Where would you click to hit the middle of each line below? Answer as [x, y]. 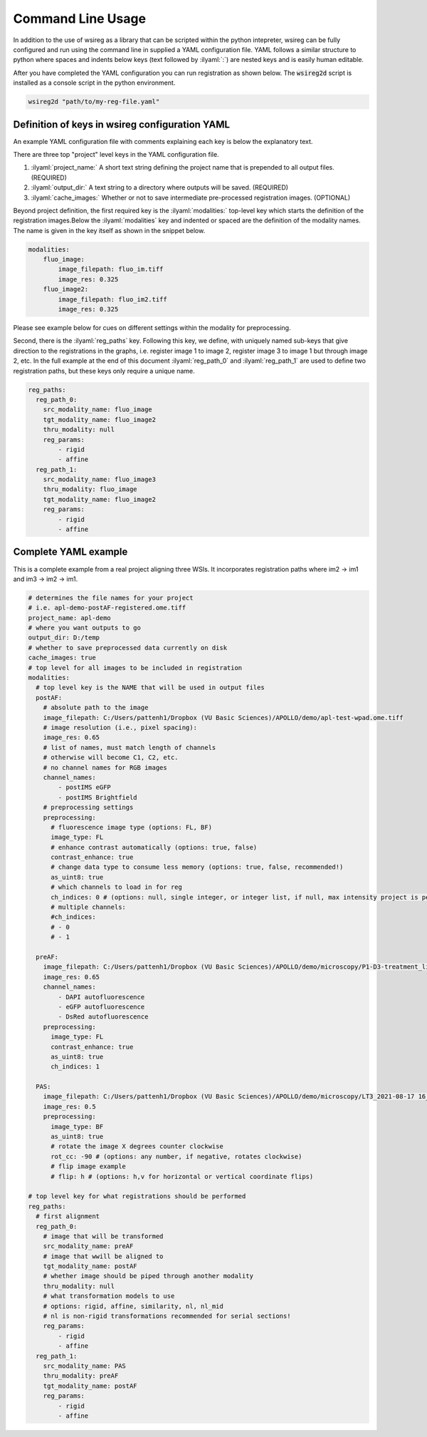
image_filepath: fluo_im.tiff [111, 269]
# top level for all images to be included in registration [135, 668]
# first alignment [68, 1216]
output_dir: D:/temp [64, 638]
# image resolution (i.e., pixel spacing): [120, 727]
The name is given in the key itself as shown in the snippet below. [109, 230]
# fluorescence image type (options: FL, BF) [132, 827]
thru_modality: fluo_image [90, 489]
